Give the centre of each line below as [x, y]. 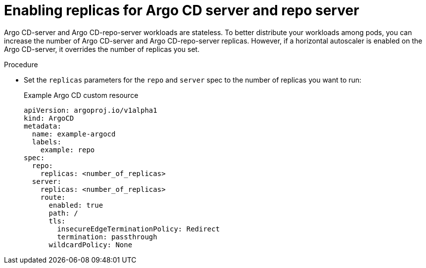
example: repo [68, 150]
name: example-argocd [74, 134]
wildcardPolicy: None [91, 245]
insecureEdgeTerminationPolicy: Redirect [139, 229]
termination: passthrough [107, 237]
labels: [47, 142]
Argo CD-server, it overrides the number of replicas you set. [102, 49]
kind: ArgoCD [49, 118]
